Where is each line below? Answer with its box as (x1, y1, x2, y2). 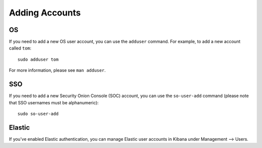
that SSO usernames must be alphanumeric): (9, 99, 99, 105)
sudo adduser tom (17, 56, 59, 62)
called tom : (9, 45, 32, 51)
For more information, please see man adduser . (9, 67, 106, 73)
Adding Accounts (9, 7, 81, 18)
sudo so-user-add (17, 111, 59, 116)
